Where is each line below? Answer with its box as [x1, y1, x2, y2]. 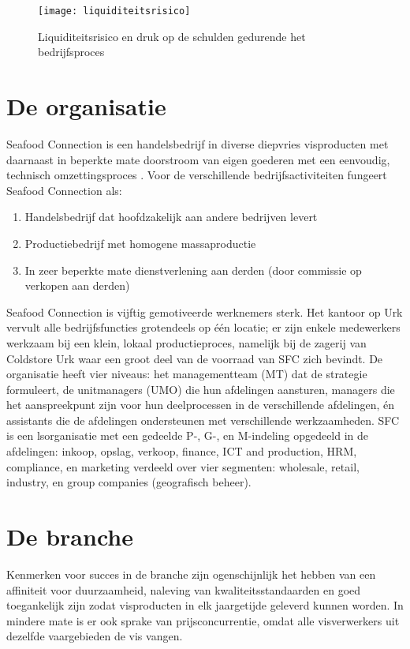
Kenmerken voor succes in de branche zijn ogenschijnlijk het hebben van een [6, 565, 376, 582]
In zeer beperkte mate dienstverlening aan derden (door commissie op [24, 261, 362, 278]
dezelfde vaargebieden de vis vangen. [6, 628, 183, 644]
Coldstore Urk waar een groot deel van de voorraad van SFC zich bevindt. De [6, 350, 383, 366]
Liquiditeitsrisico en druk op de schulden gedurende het [38, 28, 306, 44]
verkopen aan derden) [24, 277, 130, 294]
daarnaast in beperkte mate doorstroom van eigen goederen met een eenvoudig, [6, 151, 390, 167]
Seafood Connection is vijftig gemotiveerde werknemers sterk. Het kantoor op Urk [6, 303, 403, 320]
